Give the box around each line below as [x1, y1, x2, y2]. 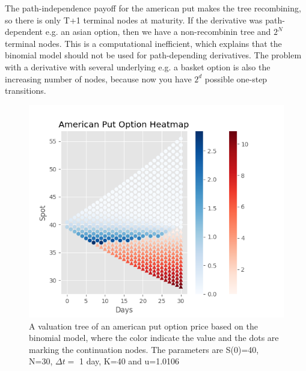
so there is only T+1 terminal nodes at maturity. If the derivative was [5, 13, 263, 26]
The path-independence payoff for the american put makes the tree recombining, [5, 2, 301, 14]
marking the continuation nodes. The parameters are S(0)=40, [29, 343, 259, 355]
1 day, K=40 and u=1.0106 [79, 355, 180, 367]
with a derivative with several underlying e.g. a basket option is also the [5, 60, 271, 73]
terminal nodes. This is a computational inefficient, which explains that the [5, 37, 282, 49]
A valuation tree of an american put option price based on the [29, 319, 258, 332]
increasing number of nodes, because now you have [5, 72, 192, 85]
